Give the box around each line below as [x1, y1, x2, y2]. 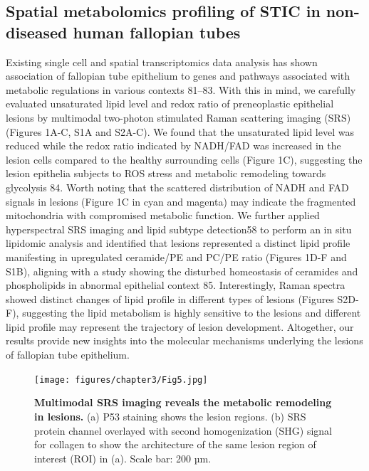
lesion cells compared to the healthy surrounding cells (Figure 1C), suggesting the [6, 152, 363, 166]
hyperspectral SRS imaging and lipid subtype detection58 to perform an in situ [6, 221, 352, 236]
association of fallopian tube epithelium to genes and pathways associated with [6, 68, 350, 83]
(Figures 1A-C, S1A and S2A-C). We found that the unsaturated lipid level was [6, 124, 354, 139]
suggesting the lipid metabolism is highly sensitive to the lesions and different [22, 305, 361, 320]
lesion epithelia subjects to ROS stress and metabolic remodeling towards [6, 166, 326, 181]
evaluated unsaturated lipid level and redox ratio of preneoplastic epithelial [6, 96, 334, 111]
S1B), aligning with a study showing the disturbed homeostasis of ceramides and [6, 263, 358, 278]
